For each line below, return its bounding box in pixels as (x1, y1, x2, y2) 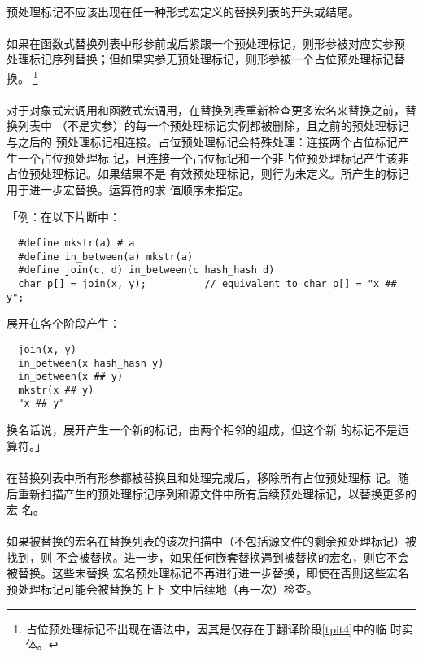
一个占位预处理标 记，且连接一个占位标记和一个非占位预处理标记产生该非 (17, 149, 409, 166)
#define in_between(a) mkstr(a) (18, 250, 194, 263)
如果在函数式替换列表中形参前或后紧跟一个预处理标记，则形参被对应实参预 (7, 34, 405, 51)
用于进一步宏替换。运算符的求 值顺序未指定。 (7, 181, 250, 198)
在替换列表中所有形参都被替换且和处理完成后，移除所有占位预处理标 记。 (7, 468, 398, 485)
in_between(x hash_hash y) (18, 357, 164, 369)
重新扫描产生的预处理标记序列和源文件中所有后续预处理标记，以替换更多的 (17, 485, 416, 502)
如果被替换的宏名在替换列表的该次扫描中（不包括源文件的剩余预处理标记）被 (7, 533, 416, 550)
